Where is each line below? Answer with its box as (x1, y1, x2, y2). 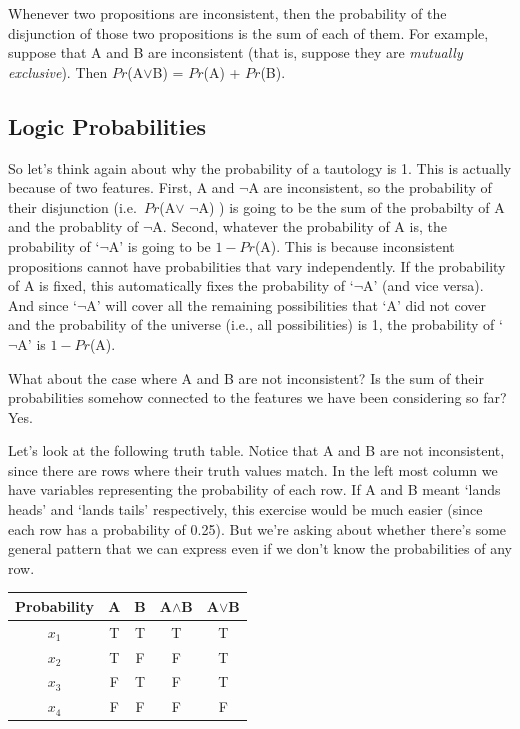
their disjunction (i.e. (8, 196, 137, 217)
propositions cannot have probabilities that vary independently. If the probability (8, 255, 506, 276)
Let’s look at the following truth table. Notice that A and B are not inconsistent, (8, 440, 505, 461)
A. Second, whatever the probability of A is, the (152, 216, 447, 237)
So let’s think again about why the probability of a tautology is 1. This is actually (8, 157, 512, 178)
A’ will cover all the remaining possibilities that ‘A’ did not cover (86, 294, 487, 315)
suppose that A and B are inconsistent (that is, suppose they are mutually (8, 42, 463, 63)
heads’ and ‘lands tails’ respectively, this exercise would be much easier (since (8, 499, 483, 520)
